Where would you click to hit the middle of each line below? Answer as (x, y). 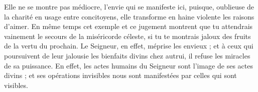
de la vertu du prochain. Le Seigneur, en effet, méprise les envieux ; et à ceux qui (129, 46)
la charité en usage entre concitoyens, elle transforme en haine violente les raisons (129, 16)
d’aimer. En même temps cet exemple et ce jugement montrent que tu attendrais (128, 26)
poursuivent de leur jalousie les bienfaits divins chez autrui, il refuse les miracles (127, 55)
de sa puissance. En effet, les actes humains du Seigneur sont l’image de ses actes (128, 65)
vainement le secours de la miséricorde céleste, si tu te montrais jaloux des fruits (127, 36)
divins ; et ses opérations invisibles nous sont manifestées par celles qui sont (120, 75)
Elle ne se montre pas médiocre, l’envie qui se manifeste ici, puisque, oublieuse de (129, 6)
